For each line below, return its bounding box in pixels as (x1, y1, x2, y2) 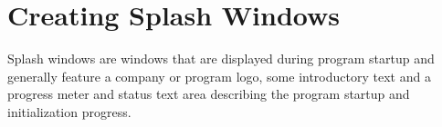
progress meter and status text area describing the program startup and (7, 84, 410, 103)
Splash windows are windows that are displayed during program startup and (7, 49, 435, 68)
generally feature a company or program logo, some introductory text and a (7, 66, 431, 85)
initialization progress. (7, 102, 132, 121)
